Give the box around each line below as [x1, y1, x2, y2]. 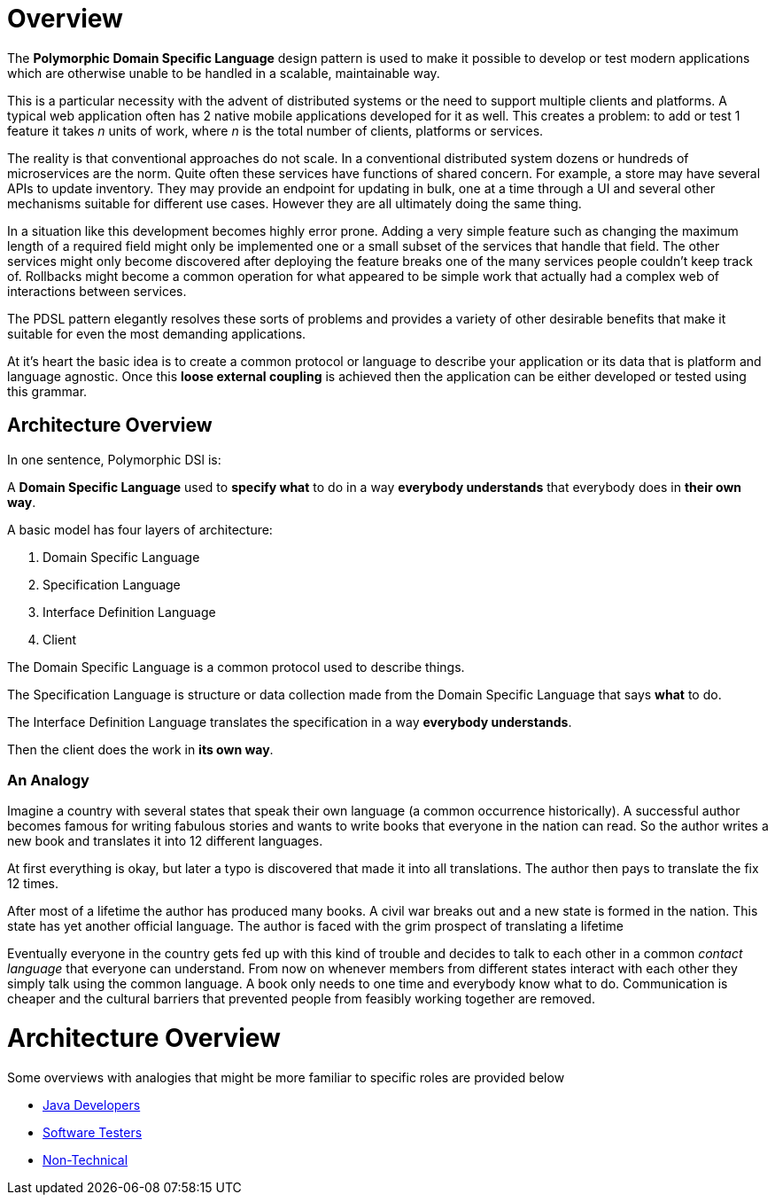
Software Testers [43, 1124, 143, 1140]
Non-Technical [43, 1151, 128, 1167]
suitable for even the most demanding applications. [7, 325, 306, 341]
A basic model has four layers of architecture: [7, 521, 273, 537]
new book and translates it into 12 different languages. [7, 833, 323, 849]
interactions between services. [7, 283, 187, 299]
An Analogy [7, 770, 89, 789]
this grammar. [7, 383, 88, 399]
